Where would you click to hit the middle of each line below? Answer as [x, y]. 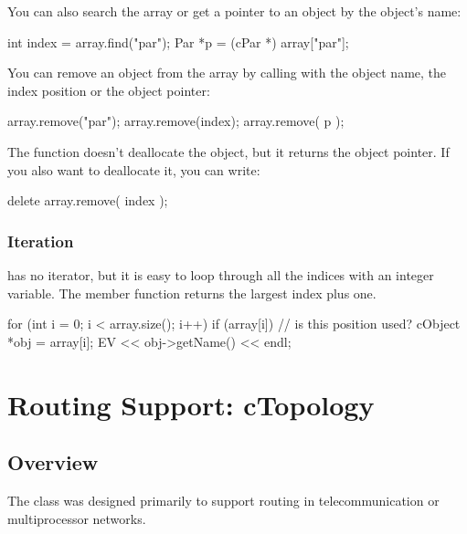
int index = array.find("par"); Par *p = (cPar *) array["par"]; [178, 42]
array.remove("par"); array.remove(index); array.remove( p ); [176, 121]
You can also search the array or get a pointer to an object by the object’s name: [234, 11]
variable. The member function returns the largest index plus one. [192, 293]
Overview [53, 462]
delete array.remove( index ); [88, 200]
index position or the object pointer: [109, 90]
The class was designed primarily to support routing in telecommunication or [223, 500]
